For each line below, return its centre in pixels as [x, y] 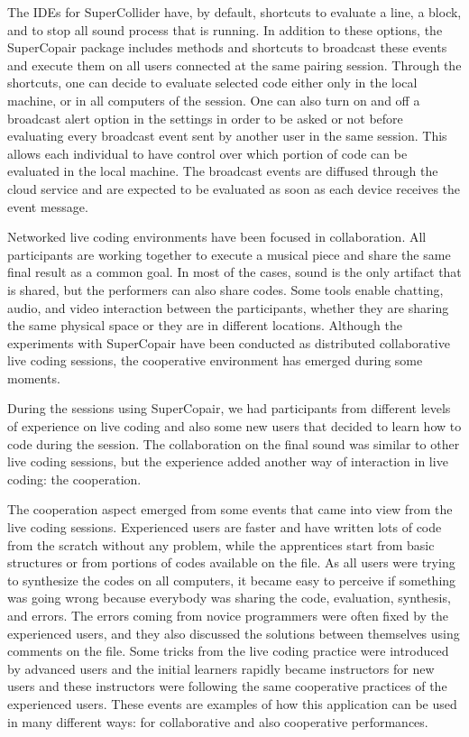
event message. [48, 206]
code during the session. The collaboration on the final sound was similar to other [234, 443]
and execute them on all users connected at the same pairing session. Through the [234, 64]
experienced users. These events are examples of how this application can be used [232, 703]
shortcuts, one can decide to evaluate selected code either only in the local [212, 83]
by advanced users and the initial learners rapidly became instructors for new [221, 668]
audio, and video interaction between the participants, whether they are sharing [228, 307]
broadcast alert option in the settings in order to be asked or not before [205, 118]
